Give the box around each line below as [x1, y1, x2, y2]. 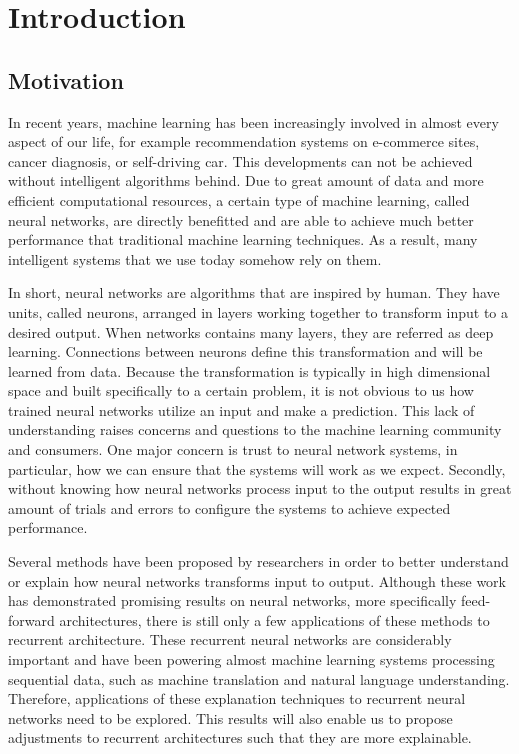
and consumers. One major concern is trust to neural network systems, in [8, 439, 458, 460]
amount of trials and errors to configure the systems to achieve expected [8, 497, 451, 518]
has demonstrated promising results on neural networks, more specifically [8, 590, 457, 611]
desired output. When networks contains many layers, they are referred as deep [8, 321, 494, 342]
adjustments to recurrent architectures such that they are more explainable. [8, 727, 472, 748]
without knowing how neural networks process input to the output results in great [8, 478, 512, 499]
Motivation [8, 64, 124, 95]
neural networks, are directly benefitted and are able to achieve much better [8, 209, 474, 230]
